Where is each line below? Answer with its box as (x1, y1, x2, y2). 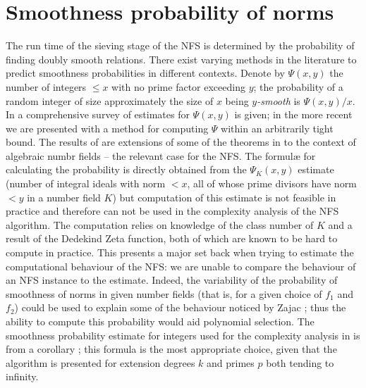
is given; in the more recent (234, 107, 353, 122)
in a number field (27, 189, 101, 204)
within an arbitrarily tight (221, 120, 334, 135)
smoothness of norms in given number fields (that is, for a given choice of (6, 286, 322, 301)
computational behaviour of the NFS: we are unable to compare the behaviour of (6, 258, 356, 273)
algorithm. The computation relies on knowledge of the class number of (6, 217, 314, 232)
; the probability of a (253, 79, 343, 94)
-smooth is (257, 93, 300, 108)
